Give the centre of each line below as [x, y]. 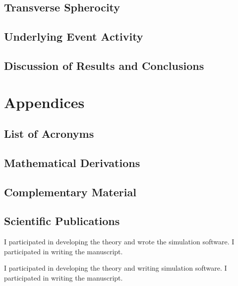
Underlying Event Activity [74, 36]
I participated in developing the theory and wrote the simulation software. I [119, 242]
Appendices [44, 102]
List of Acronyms [49, 134]
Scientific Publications [62, 221]
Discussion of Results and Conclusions [104, 65]
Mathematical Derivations [72, 162]
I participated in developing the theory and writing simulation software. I [116, 268]
